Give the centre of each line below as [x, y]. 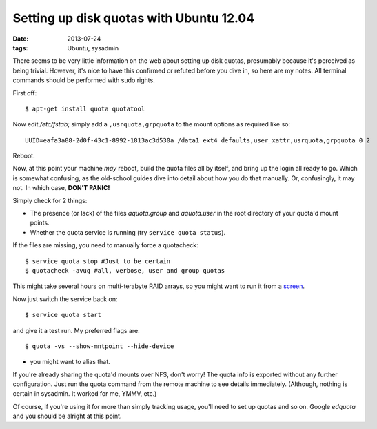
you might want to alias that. [70, 362]
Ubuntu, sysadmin [93, 48]
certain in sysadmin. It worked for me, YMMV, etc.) [85, 394]
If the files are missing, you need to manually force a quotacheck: [106, 245]
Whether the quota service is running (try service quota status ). [128, 232]
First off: [25, 93]
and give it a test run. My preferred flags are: [77, 330]
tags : [20, 48]
